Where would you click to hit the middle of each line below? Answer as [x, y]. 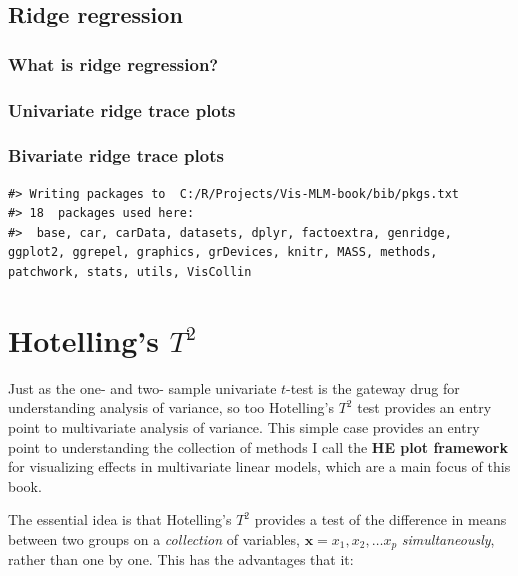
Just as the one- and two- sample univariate [142, 387]
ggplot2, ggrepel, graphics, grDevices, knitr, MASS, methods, [223, 252]
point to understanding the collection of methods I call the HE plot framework [258, 446]
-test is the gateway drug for [373, 387]
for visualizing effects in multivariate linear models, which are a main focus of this [259, 466]
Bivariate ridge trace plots [116, 155]
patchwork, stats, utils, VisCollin [130, 272]
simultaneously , [448, 538]
